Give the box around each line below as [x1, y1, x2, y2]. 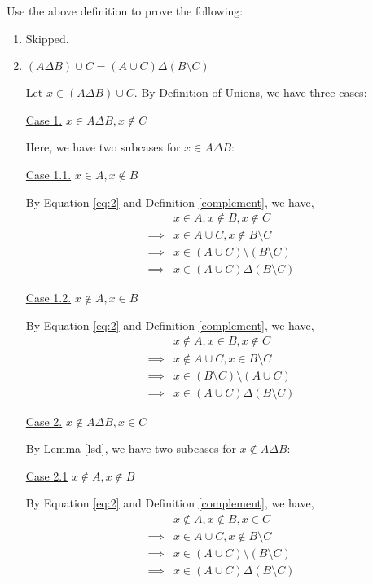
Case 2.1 [25, 467, 68, 484]
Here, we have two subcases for [25, 138, 181, 156]
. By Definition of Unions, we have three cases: [134, 84, 367, 101]
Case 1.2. [25, 289, 72, 306]
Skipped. [25, 29, 69, 46]
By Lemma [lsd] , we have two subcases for [25, 440, 236, 457]
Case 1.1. [25, 165, 72, 182]
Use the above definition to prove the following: [7, 2, 244, 19]
